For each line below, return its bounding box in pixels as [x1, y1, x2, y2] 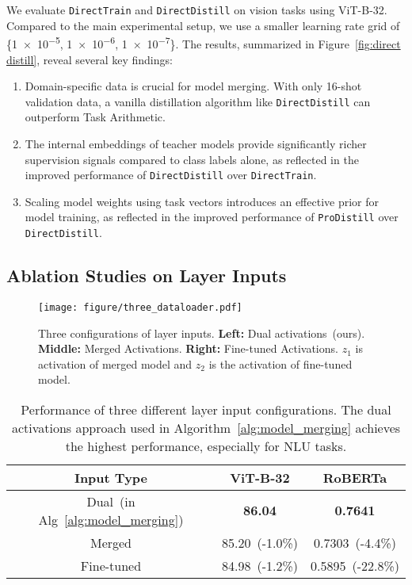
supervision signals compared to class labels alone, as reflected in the [25, 151, 359, 167]
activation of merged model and [38, 355, 193, 372]
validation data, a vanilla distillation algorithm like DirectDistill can [25, 93, 371, 109]
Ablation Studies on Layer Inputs [6, 263, 287, 288]
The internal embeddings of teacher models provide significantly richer [25, 135, 367, 151]
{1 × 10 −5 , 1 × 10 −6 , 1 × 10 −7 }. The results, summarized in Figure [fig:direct [6, 33, 401, 52]
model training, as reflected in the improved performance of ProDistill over [25, 208, 399, 225]
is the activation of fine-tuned [208, 355, 353, 372]
